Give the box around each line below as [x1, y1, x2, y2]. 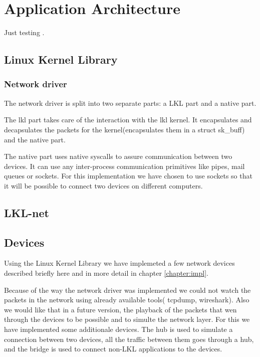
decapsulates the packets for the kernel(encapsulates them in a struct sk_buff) [4, 124, 245, 134]
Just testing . [4, 27, 45, 38]
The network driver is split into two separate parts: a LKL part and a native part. [4, 97, 256, 108]
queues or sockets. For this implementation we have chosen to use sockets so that [4, 170, 252, 181]
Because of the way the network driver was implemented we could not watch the [4, 284, 251, 295]
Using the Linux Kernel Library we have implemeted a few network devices [4, 258, 235, 268]
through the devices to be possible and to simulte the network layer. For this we [4, 314, 250, 324]
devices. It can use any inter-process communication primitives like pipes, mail [4, 160, 245, 171]
